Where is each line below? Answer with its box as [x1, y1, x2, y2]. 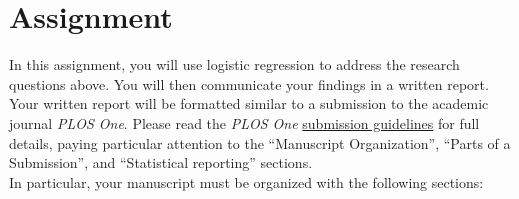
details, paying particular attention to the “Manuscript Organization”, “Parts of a [9, 132, 511, 153]
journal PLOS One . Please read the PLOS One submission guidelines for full [9, 112, 480, 133]
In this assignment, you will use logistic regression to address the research [9, 54, 460, 75]
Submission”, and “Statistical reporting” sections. [9, 152, 313, 173]
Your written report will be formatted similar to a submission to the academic [9, 93, 489, 114]
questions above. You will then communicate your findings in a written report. [9, 73, 489, 94]
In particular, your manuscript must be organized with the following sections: [9, 171, 484, 192]
